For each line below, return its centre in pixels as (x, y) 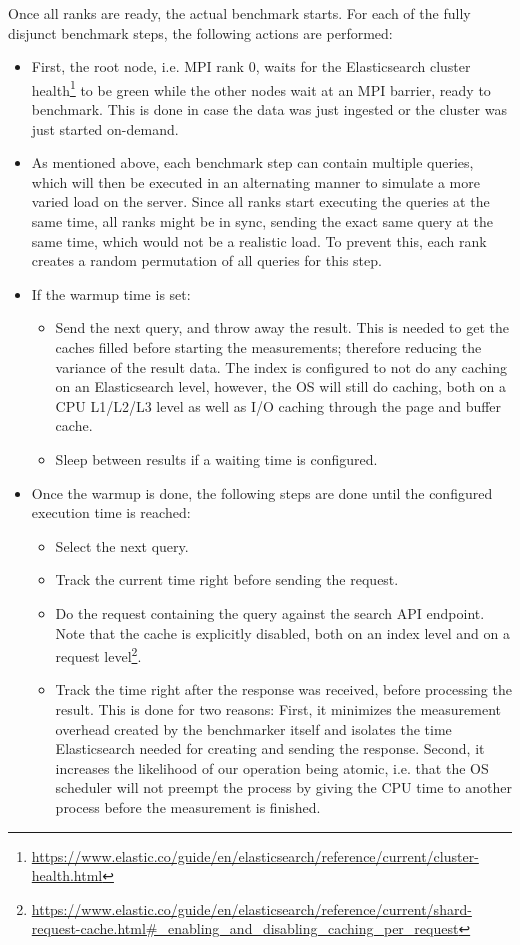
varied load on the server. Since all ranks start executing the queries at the (260, 201)
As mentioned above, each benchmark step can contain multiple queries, (252, 162)
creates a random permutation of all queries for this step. (206, 260)
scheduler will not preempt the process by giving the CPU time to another (283, 787)
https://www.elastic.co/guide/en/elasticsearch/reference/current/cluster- (255, 855)
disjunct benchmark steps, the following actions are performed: (200, 32)
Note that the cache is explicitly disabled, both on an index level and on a (282, 632)
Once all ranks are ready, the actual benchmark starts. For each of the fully (239, 13)
